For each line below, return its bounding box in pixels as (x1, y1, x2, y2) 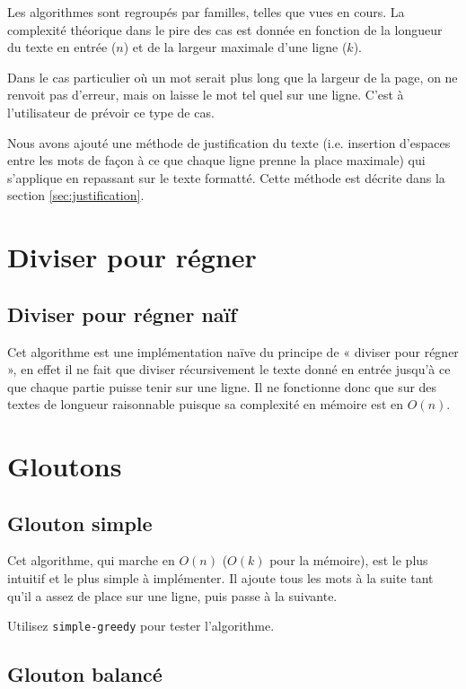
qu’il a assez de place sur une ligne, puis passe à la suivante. (7, 586, 338, 605)
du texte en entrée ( (7, 38, 117, 57)
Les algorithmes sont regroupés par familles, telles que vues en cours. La (7, 3, 405, 21)
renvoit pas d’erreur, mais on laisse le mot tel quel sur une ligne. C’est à (7, 85, 404, 104)
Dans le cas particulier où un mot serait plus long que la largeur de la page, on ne (7, 67, 458, 86)
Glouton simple (7, 509, 153, 536)
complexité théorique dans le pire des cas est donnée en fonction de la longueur (7, 20, 443, 39)
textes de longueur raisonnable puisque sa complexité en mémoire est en (7, 395, 404, 414)
